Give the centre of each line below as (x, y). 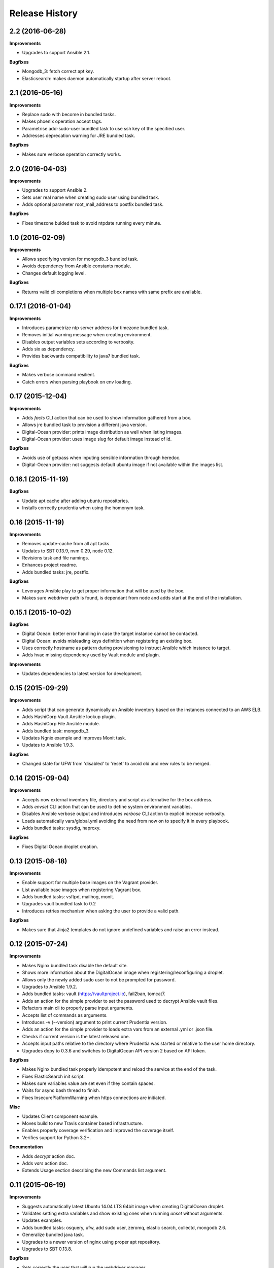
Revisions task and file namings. (56, 558)
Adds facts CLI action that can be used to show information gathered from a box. (107, 417)
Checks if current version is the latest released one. (76, 1036)
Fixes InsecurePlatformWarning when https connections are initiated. (94, 1098)
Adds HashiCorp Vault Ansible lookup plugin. (69, 716)
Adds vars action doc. (45, 1163)
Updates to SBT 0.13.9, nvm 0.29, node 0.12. (68, 551)
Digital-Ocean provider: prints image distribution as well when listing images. (102, 432)
